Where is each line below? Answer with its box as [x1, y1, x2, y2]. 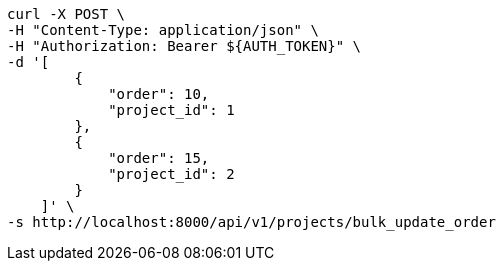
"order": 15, [108, 150, 210, 166]
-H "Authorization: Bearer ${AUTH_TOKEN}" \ [7, 38, 362, 54]
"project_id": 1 [108, 102, 235, 118]
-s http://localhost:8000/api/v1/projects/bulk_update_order [7, 214, 496, 230]
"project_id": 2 [108, 166, 235, 182]
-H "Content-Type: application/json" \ [7, 22, 319, 38]
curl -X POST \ [7, 6, 126, 22]
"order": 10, [108, 86, 210, 102]
